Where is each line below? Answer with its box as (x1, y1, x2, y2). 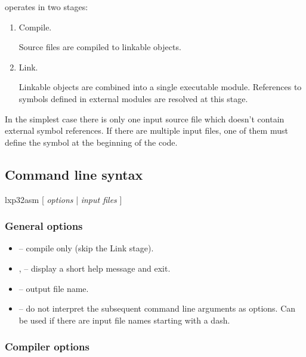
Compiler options (5, 339, 89, 354)
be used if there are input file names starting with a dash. (18, 313, 230, 326)
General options (5, 218, 83, 233)
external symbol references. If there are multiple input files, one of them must (5, 124, 288, 137)
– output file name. (18, 282, 89, 294)
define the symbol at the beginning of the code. (5, 136, 178, 148)
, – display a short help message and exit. (18, 261, 171, 274)
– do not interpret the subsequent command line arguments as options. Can (18, 302, 296, 315)
